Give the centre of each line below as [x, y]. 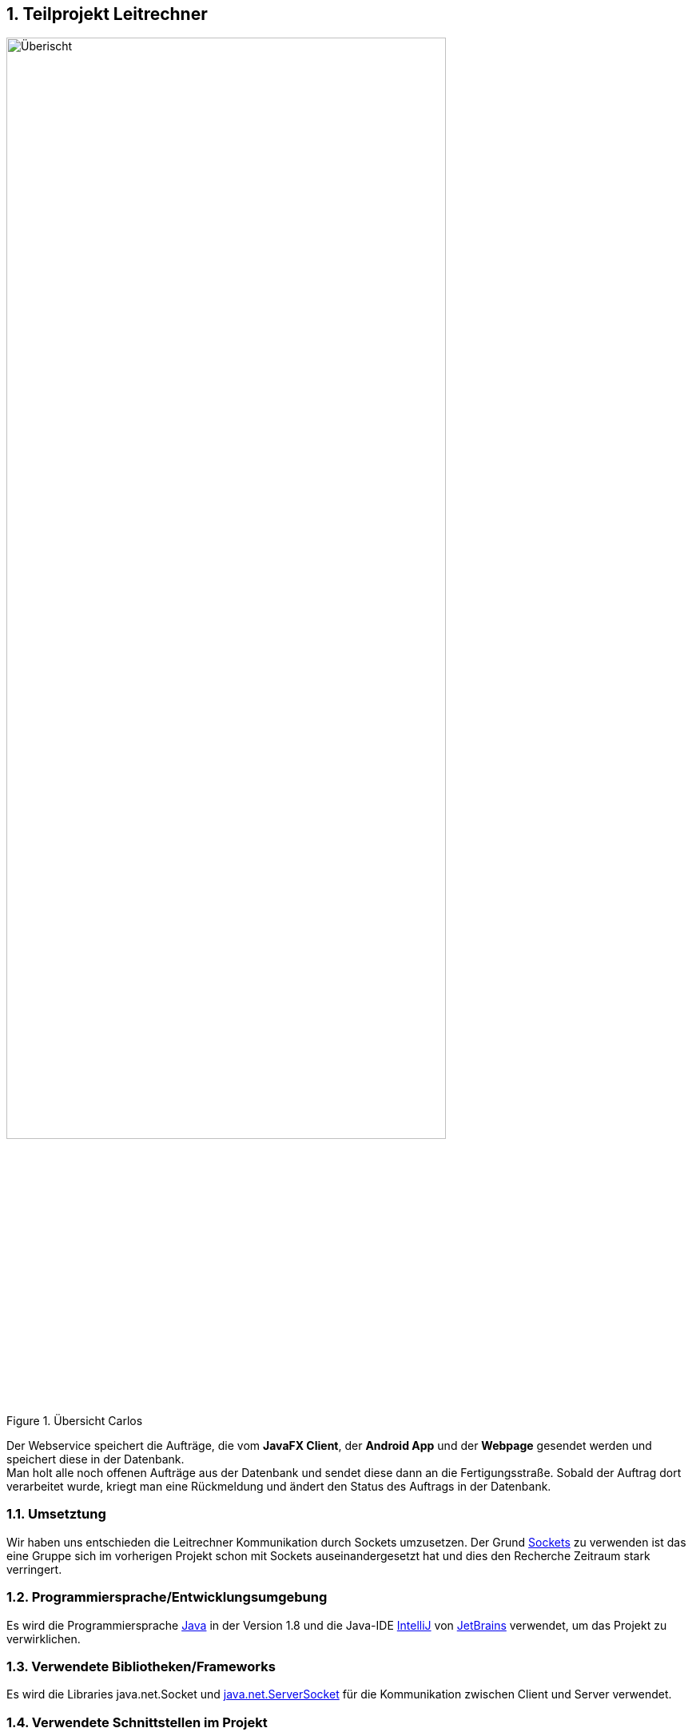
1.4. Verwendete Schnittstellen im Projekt [137, 1722]
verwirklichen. [44, 1638]
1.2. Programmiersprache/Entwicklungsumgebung [167, 1597]
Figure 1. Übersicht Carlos [75, 1421]
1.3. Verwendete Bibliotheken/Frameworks [141, 1666]
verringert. [34, 1569]
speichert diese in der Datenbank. [95, 1459]
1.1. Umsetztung [56, 1514]
